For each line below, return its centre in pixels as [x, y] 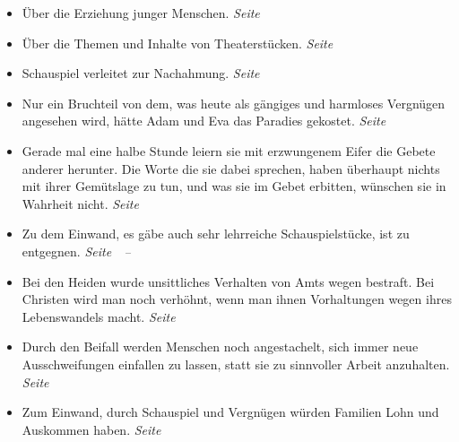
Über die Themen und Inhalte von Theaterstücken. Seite [178, 43]
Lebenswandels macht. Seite [99, 316]
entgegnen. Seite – [76, 251]
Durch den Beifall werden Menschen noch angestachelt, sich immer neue [220, 347]
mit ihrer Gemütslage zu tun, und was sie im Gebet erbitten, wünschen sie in [234, 186]
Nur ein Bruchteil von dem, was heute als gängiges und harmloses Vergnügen [234, 103]
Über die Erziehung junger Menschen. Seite [141, 13]
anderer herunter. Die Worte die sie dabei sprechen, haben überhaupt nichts [231, 168]
